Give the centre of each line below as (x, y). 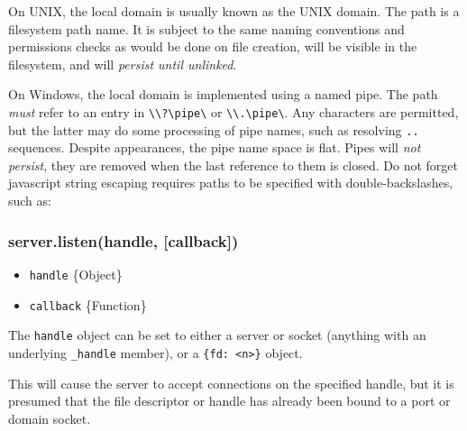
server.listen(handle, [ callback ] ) (124, 240)
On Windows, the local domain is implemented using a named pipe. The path (223, 94)
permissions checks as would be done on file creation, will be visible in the (213, 46)
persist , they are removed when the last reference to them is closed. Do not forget (233, 165)
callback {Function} (88, 304)
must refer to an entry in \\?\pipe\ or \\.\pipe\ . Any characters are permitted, (233, 111)
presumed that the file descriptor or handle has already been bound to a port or (229, 401)
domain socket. (50, 418)
